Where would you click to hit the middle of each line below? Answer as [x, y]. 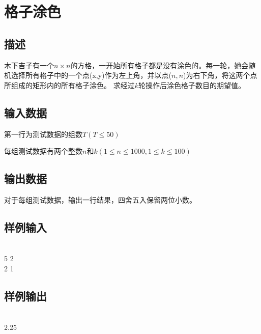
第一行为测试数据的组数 [43, 134]
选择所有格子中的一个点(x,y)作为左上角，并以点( [91, 75]
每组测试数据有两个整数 [43, 151]
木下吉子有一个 [29, 65]
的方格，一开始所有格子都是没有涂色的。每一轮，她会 [159, 65]
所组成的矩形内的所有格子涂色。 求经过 [69, 85]
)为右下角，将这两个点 [220, 75]
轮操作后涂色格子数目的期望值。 [192, 85]
